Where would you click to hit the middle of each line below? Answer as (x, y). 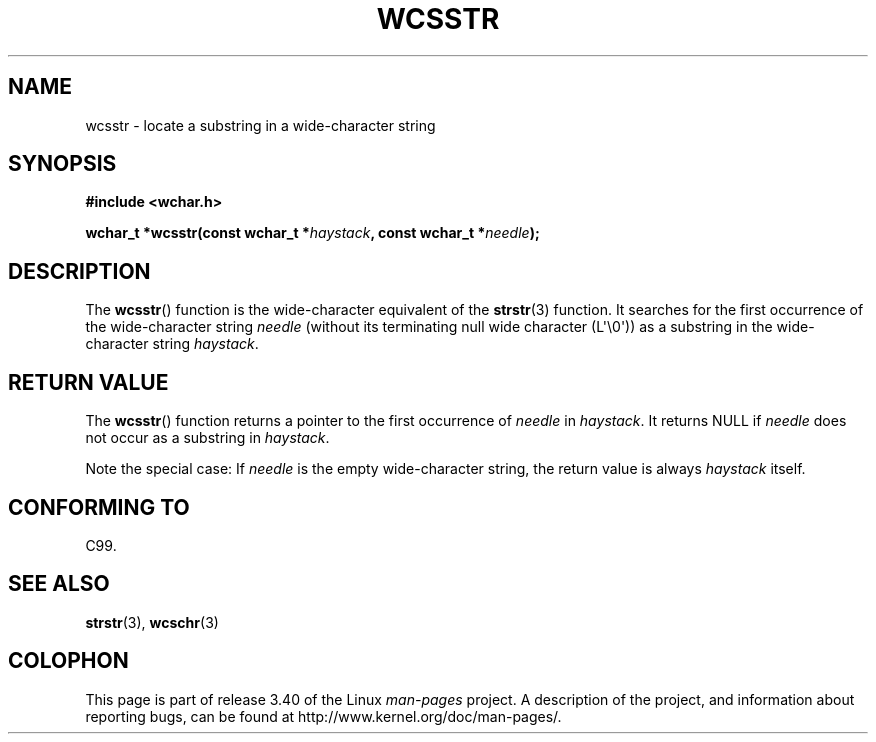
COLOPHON (68, 661)
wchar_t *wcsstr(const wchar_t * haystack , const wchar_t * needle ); (312, 233)
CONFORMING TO (99, 507)
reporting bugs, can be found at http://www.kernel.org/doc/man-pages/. (323, 716)
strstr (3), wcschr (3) (152, 622)
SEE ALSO (59, 584)
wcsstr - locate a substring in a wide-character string (260, 125)
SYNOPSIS (62, 164)
